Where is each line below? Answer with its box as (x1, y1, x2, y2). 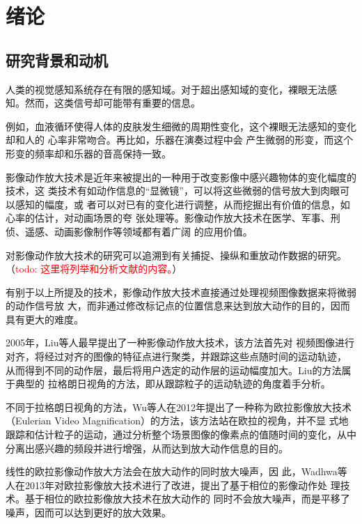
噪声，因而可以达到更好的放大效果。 (6, 505, 171, 520)
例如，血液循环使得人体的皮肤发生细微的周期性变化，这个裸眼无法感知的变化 (6, 118, 356, 133)
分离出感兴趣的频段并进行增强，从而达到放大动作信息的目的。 (6, 440, 288, 455)
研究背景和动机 (6, 49, 108, 70)
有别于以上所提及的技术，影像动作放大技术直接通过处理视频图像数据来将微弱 (6, 284, 356, 299)
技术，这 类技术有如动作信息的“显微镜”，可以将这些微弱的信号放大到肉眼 (6, 183, 340, 198)
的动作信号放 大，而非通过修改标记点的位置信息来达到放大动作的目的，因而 (6, 298, 350, 313)
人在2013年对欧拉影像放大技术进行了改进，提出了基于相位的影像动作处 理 (6, 477, 340, 492)
